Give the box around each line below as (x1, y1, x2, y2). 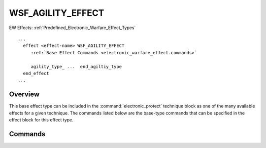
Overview (9, 90, 40, 99)
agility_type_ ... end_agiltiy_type (31, 64, 122, 69)
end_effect (23, 71, 49, 76)
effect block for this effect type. (9, 116, 73, 123)
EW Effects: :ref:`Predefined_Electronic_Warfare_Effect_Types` (9, 25, 136, 31)
